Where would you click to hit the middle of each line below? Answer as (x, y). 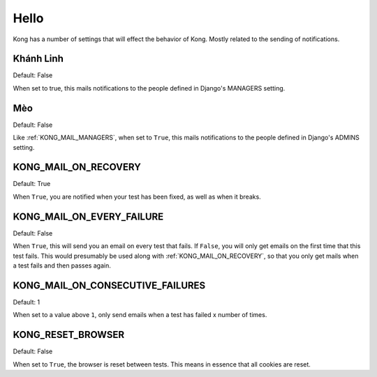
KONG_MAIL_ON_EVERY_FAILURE (88, 216)
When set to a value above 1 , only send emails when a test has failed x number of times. (140, 315)
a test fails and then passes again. (62, 266)
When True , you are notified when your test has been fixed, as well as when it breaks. (137, 197)
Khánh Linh (38, 59)
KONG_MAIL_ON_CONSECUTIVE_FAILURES (109, 285)
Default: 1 (27, 302)
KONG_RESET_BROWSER (69, 335)
